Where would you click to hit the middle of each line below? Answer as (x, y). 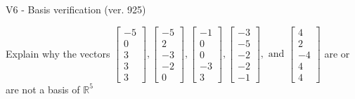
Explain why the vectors (58, 53)
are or (337, 53)
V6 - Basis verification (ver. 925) (76, 9)
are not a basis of (43, 89)
